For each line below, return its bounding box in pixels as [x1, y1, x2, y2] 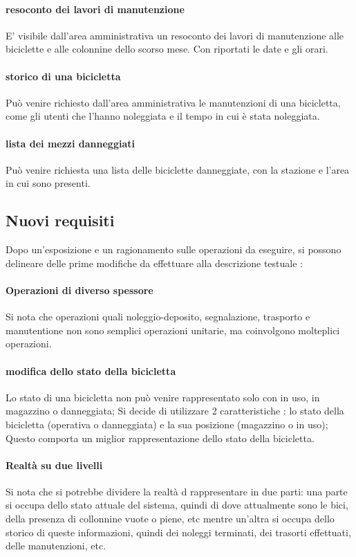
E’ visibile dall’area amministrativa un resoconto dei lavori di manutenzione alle [6, 28, 344, 42]
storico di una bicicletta [6, 69, 121, 83]
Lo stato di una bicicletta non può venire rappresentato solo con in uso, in [6, 390, 320, 404]
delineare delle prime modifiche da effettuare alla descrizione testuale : [6, 255, 303, 270]
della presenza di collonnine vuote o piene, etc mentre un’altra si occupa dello [6, 511, 335, 526]
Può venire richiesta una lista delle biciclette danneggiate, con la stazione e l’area [6, 162, 350, 176]
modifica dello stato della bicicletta [6, 363, 176, 378]
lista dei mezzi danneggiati [6, 136, 135, 150]
